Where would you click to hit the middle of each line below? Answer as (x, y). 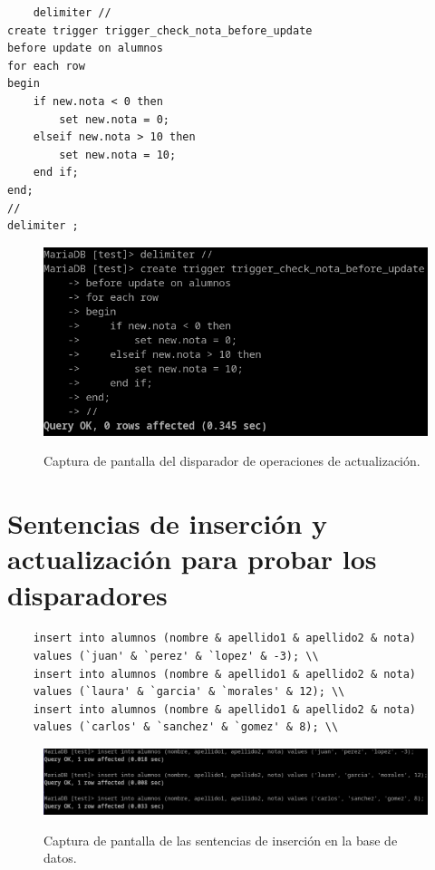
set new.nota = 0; (114, 119)
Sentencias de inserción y (168, 523)
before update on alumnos (85, 48)
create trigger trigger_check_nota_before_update (160, 30)
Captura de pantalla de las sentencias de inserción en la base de (221, 840)
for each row (46, 66)
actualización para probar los (192, 559)
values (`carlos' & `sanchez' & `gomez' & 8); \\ (186, 727)
